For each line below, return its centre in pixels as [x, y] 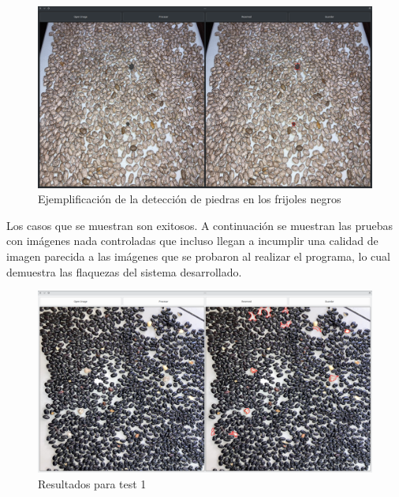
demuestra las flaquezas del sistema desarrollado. [124, 271]
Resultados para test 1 [92, 483]
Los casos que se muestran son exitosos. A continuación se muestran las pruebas [199, 225]
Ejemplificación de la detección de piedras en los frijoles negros [190, 199]
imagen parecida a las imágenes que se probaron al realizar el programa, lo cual [198, 256]
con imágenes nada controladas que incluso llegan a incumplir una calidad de [192, 241]
